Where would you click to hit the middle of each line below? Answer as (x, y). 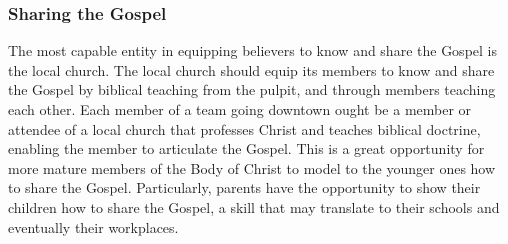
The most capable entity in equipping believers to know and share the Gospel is (252, 50)
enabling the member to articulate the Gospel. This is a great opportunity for (246, 148)
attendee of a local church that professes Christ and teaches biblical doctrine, (244, 128)
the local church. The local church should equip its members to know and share (251, 69)
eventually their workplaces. (93, 226)
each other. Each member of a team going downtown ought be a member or (240, 109)
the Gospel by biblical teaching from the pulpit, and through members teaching (252, 89)
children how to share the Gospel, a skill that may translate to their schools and (254, 206)
